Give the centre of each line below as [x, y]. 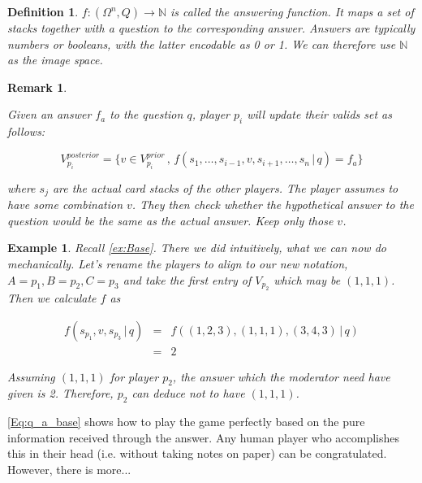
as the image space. [55, 60]
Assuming [31, 376]
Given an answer [50, 114]
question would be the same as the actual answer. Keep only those [170, 220]
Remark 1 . [37, 87]
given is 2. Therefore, [60, 393]
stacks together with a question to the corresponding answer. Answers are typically [211, 28]
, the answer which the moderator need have [281, 376]
